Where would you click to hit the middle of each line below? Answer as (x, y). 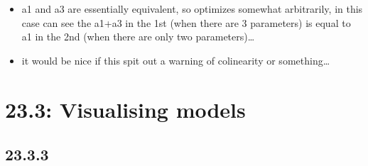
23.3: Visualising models (125, 109)
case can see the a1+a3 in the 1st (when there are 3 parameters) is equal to (186, 22)
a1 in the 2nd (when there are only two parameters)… (138, 37)
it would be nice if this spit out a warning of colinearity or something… (176, 60)
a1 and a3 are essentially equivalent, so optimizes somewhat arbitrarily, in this (192, 9)
